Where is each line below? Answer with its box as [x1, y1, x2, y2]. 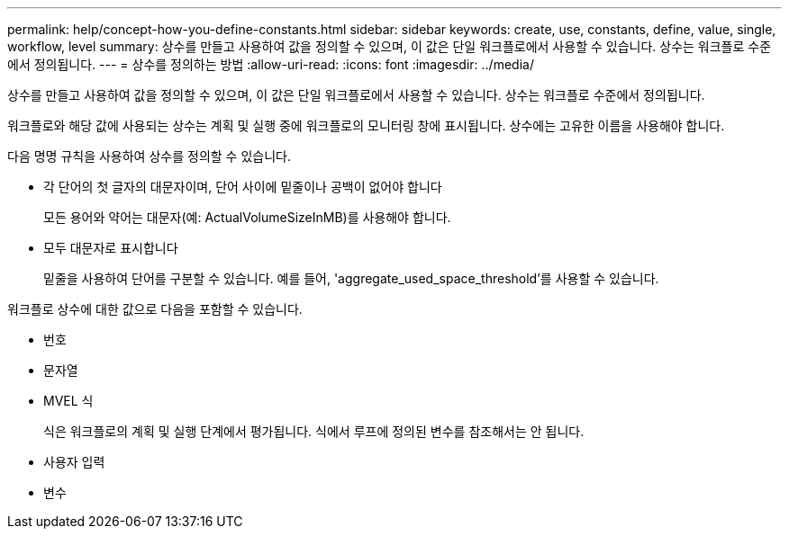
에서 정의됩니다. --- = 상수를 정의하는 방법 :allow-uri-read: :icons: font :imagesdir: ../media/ [7, 57, 534, 72]
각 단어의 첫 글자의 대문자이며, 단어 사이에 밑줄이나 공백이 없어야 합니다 [43, 179, 442, 194]
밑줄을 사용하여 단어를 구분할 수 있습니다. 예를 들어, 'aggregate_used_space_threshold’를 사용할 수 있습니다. [43, 271, 659, 286]
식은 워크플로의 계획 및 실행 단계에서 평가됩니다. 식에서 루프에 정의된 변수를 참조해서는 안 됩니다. [43, 424, 585, 439]
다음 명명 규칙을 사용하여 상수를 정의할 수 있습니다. [7, 148, 291, 164]
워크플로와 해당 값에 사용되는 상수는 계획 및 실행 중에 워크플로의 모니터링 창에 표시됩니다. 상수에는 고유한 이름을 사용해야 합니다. [7, 118, 725, 133]
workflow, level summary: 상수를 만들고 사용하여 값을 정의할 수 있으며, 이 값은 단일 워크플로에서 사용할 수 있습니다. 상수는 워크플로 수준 [7, 39, 772, 54]
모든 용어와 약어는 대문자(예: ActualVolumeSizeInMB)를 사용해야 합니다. [43, 210, 451, 225]
